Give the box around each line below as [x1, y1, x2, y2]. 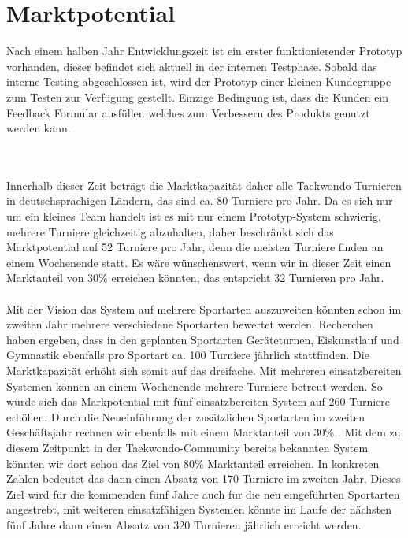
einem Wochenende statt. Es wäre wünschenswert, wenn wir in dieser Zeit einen [6, 254, 391, 270]
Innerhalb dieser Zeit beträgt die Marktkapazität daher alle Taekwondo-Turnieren [6, 176, 402, 193]
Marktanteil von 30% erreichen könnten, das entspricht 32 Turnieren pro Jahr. [6, 269, 384, 286]
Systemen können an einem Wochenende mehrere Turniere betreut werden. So [6, 377, 383, 394]
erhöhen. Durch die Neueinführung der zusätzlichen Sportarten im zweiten [6, 408, 365, 425]
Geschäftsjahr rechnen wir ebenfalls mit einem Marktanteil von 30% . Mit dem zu [6, 424, 401, 440]
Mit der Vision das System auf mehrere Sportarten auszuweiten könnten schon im [6, 300, 402, 317]
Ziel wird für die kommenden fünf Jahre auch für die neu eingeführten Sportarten [6, 485, 400, 502]
